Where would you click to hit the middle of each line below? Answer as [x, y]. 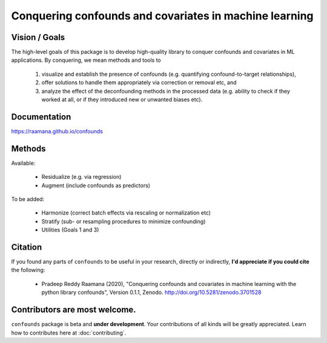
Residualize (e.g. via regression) [81, 177]
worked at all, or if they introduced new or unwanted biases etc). [122, 99]
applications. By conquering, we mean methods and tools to [86, 60]
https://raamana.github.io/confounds [57, 131]
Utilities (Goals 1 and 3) [70, 230]
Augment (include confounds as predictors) [96, 185]
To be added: [28, 199]
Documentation [41, 117]
